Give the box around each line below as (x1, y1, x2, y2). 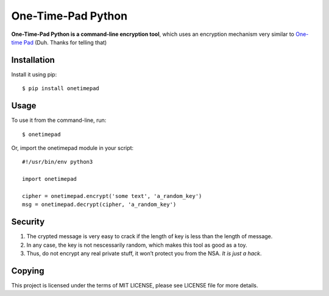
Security (11, 217, 45, 227)
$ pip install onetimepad (22, 85, 100, 92)
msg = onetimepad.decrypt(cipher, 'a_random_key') (22, 201, 177, 208)
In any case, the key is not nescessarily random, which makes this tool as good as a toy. (26, 241, 247, 248)
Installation (11, 55, 55, 65)
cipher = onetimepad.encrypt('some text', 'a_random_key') (22, 192, 202, 199)
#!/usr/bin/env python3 (22, 158, 93, 166)
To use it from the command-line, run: (11, 116, 107, 124)
